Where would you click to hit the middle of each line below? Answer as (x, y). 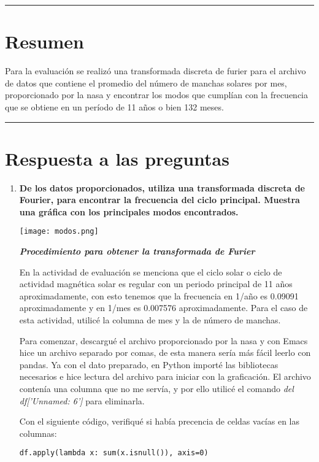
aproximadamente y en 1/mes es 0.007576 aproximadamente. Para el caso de (163, 308)
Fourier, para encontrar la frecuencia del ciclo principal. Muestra (159, 200)
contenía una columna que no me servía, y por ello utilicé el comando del (156, 388)
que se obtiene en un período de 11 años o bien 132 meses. (114, 106)
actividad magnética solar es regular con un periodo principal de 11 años (156, 284)
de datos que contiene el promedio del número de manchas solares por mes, (146, 83)
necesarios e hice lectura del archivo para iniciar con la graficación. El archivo (165, 376)
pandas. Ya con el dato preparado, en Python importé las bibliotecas (149, 364)
